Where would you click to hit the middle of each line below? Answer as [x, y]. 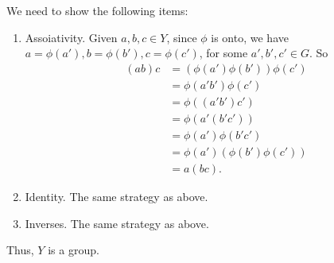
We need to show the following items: [97, 10]
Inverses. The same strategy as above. [117, 223]
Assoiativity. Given [71, 37]
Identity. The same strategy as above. [117, 196]
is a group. [74, 250]
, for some [223, 53]
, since [182, 37]
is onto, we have [250, 37]
